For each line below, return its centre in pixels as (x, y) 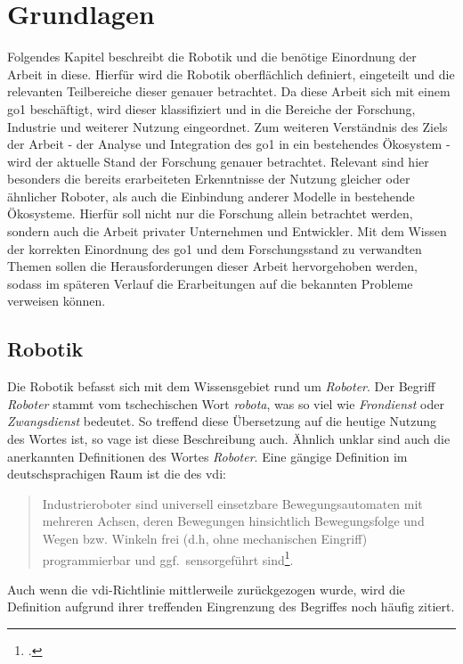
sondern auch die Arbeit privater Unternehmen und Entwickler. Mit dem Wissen (227, 231)
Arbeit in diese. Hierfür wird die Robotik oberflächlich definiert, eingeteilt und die (231, 74)
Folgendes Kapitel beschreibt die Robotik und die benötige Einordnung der (212, 57)
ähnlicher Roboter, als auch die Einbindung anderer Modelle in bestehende (211, 196)
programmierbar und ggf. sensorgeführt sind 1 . (168, 558)
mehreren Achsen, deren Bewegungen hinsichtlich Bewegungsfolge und (233, 521)
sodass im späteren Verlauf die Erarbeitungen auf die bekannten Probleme (210, 283)
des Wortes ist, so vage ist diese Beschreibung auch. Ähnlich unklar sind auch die (229, 439)
